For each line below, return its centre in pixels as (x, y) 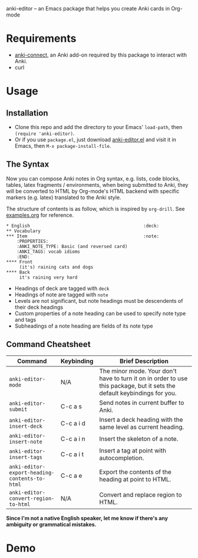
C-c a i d (73, 423)
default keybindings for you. (138, 393)
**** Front (19, 262)
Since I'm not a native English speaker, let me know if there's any (87, 518)
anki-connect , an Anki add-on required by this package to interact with (101, 55)
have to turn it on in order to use (143, 378)
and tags (25, 319)
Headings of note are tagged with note (61, 295)
